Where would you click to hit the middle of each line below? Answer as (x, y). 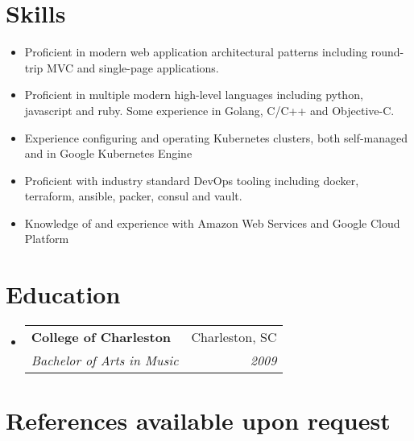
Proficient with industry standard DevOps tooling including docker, (192, 180)
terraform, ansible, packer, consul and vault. (133, 196)
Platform (47, 239)
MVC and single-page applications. (133, 67)
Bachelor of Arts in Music (105, 361)
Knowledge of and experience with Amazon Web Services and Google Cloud (212, 223)
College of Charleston (101, 337)
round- (387, 52)
